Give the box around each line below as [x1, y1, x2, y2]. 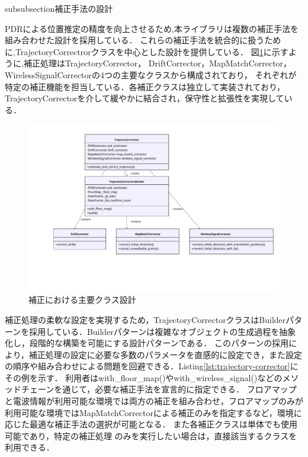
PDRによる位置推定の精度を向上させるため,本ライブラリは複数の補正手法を [5, 22, 299, 34]
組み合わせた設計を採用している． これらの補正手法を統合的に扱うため [5, 34, 281, 46]
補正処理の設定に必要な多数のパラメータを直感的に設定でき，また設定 [28, 348, 302, 360]
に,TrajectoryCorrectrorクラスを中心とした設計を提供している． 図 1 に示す [5, 45, 288, 57]
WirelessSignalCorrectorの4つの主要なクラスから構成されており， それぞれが [5, 68, 297, 81]
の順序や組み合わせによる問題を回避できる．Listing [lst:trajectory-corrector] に [5, 360, 299, 372]
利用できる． [5, 441, 54, 453]
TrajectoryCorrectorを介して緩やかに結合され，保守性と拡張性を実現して [5, 92, 284, 104]
